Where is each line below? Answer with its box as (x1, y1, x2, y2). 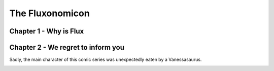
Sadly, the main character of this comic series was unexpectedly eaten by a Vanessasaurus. (9, 56, 202, 63)
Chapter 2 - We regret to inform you (9, 43, 124, 52)
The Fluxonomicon (9, 8, 90, 19)
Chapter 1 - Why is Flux (9, 27, 84, 35)
